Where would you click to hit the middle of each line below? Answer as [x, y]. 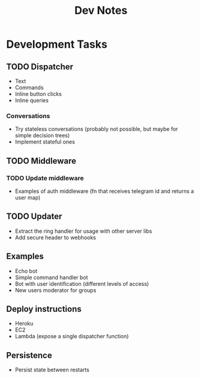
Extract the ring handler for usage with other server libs [83, 231]
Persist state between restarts [52, 370]
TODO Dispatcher [40, 67]
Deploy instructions [44, 309]
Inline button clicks [38, 94]
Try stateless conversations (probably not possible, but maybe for [96, 129]
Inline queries [32, 100]
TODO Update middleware [45, 178]
